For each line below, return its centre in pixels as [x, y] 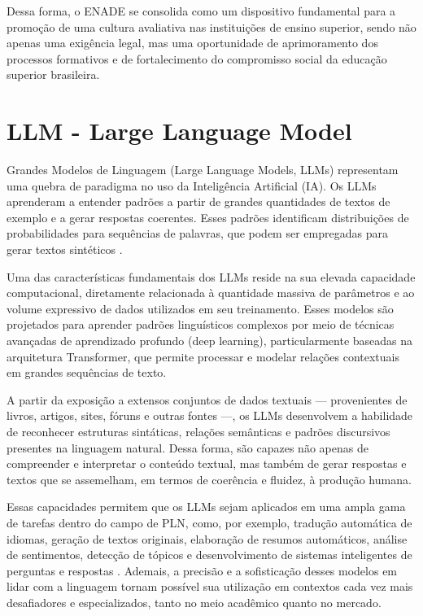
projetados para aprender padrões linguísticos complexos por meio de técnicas [201, 324]
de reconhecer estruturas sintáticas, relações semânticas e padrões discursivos [198, 431]
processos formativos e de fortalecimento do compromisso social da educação [197, 58]
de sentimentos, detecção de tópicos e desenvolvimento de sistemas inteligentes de [209, 555]
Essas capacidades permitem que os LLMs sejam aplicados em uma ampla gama [206, 507]
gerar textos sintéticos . [65, 249]
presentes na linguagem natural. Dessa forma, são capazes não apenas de [188, 447]
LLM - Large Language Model [179, 131]
